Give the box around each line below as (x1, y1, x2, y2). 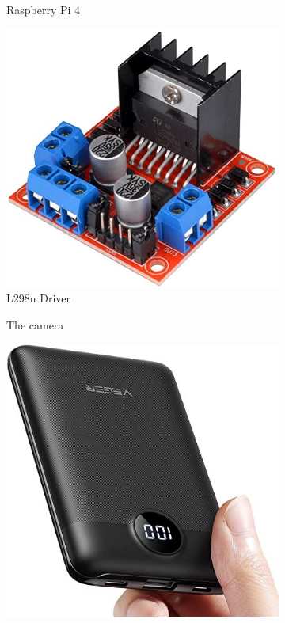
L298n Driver (6, 290, 70, 306)
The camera (6, 316, 64, 332)
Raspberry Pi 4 (6, 2, 81, 17)
